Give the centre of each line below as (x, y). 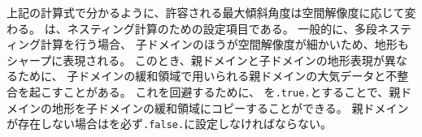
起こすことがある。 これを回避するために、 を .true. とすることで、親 (215, 91)
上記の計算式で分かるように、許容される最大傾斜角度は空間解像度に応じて (206, 12)
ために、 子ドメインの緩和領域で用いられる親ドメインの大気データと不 (207, 76)
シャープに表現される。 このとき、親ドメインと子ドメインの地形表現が (196, 60)
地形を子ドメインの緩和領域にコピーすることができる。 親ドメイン (230, 107)
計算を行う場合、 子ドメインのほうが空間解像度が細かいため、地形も (224, 44)
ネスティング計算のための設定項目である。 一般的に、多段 (222, 28)
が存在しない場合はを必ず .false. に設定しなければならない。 (170, 124)
